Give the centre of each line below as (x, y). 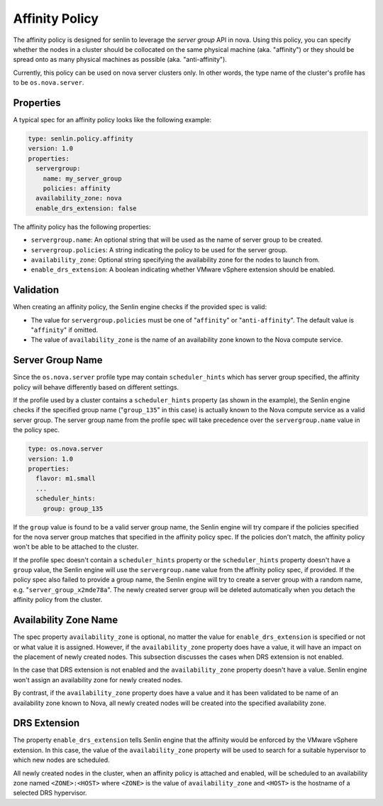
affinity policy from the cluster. (58, 600)
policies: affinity (77, 188)
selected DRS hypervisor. (50, 793)
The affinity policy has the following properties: (82, 227)
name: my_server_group (82, 178)
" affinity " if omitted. (65, 330)
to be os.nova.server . (49, 82)
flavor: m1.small (66, 479)
